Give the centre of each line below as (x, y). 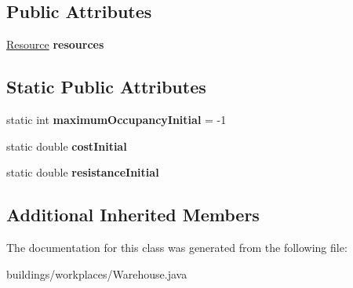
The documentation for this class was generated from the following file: (177, 247)
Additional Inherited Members (133, 215)
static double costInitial (67, 146)
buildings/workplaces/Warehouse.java (97, 273)
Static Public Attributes (106, 87)
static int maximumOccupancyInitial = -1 (116, 119)
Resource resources (55, 44)
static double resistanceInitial (83, 172)
